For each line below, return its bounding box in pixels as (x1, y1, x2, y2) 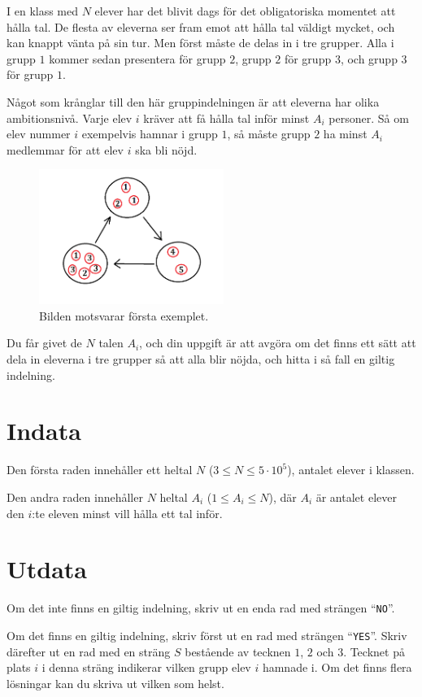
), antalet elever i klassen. (287, 461, 415, 478)
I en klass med (7, 2, 79, 19)
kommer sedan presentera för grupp (49, 50, 226, 67)
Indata (7, 414, 81, 447)
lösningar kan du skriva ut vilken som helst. (7, 674, 224, 691)
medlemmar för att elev (7, 141, 124, 158)
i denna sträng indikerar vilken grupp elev (41, 659, 251, 676)
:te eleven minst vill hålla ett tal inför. (32, 504, 223, 521)
